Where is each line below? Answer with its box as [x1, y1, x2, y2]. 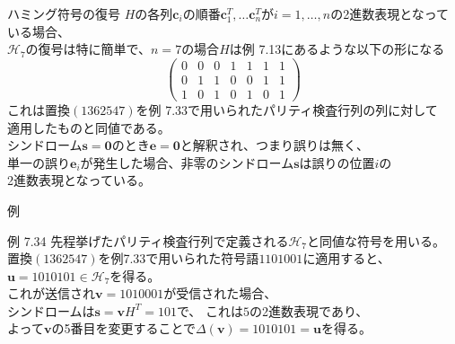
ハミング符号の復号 [7, 4, 120, 22]
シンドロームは [7, 301, 95, 320]
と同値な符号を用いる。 [307, 231, 445, 250]
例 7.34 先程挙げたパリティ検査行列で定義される [7, 231, 289, 250]
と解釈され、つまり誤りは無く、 [179, 136, 369, 154]
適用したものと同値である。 [7, 118, 171, 137]
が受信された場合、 [163, 284, 277, 303]
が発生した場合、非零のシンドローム [80, 153, 294, 172]
